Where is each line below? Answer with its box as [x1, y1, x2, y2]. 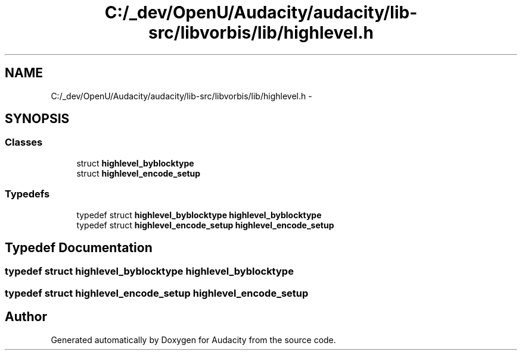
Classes [5, 136, 43, 149]
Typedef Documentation [5, 240, 153, 255]
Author [5, 309, 47, 325]
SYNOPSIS [5, 111, 70, 127]
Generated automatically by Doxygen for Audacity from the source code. [51, 334, 336, 345]
